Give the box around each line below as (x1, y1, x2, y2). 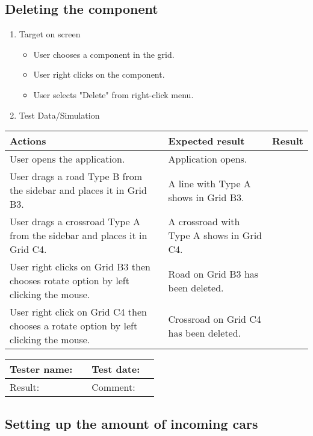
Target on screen (19, 28, 81, 40)
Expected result (168, 134, 245, 148)
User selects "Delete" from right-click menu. (33, 88, 194, 101)
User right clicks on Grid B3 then (10, 260, 150, 274)
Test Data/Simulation (19, 108, 100, 121)
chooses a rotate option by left (10, 319, 138, 333)
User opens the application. (10, 152, 125, 166)
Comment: (91, 380, 135, 394)
